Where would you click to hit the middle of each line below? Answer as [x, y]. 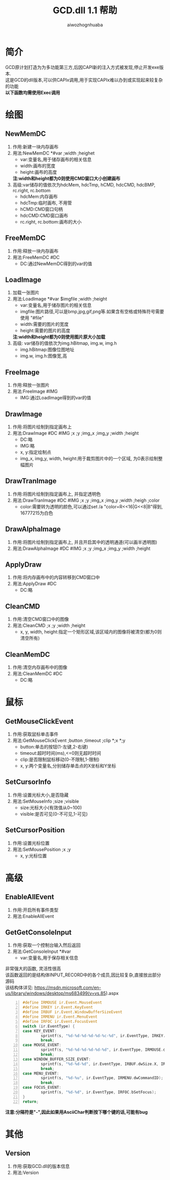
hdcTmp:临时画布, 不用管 [46, 203]
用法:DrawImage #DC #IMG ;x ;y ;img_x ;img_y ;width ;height [76, 433]
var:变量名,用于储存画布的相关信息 [56, 159]
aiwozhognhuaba [85, 25]
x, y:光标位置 [33, 856]
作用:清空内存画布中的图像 [40, 667]
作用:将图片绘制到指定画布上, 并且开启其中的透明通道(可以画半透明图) [85, 542]
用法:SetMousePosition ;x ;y [41, 849]
